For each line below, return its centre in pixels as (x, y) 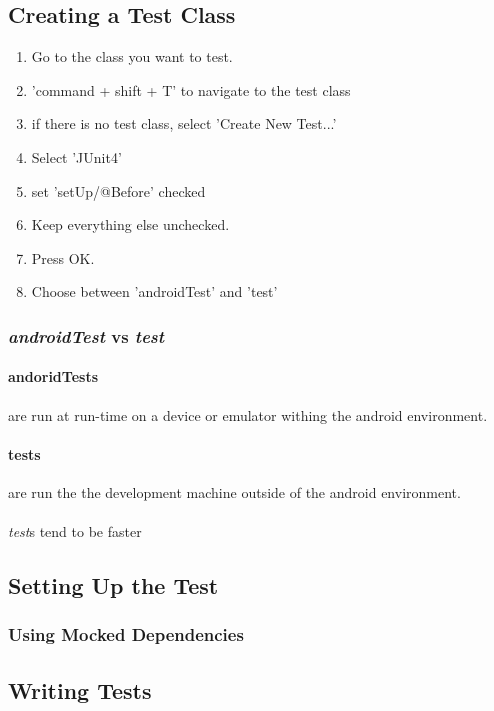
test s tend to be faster (75, 531)
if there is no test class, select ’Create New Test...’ (184, 123)
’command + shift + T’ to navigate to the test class (191, 89)
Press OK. (63, 257)
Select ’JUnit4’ (76, 156)
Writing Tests (80, 689)
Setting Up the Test (113, 585)
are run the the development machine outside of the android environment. (234, 491)
